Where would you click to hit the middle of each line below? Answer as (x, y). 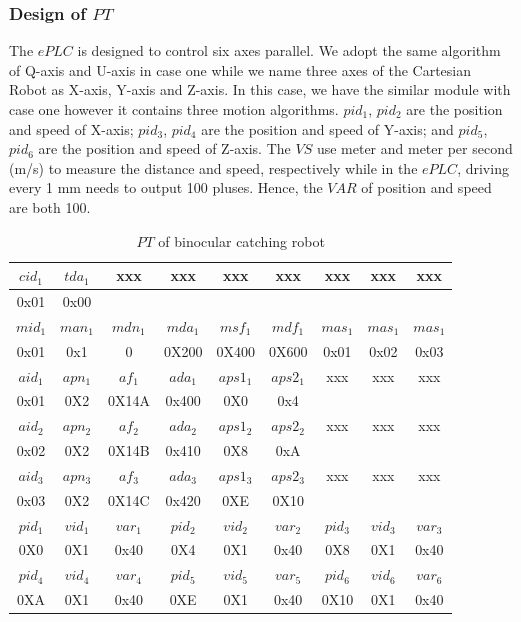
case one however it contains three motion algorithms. (174, 109)
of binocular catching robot (241, 240)
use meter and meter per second (414, 148)
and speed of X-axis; (71, 128)
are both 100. (50, 206)
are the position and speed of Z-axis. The (164, 148)
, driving (483, 167)
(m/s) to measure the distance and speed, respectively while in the (213, 167)
